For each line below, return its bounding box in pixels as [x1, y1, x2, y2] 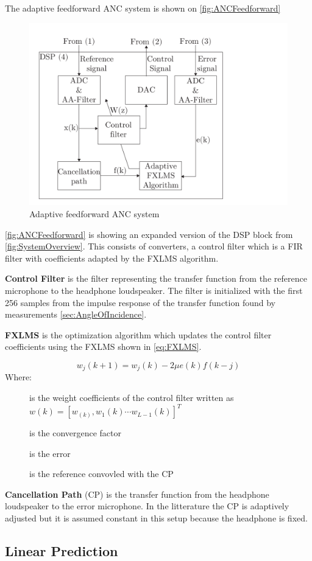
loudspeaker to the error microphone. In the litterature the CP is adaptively [5, 500, 289, 512]
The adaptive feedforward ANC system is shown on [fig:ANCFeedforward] [5, 2, 281, 14]
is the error [29, 447, 71, 459]
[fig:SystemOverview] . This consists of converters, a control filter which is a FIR [5, 240, 303, 253]
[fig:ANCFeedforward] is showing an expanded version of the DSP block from [5, 228, 293, 240]
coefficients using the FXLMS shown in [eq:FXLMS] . [5, 340, 202, 353]
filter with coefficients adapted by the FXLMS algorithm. [5, 251, 219, 264]
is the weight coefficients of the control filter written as [29, 391, 234, 403]
